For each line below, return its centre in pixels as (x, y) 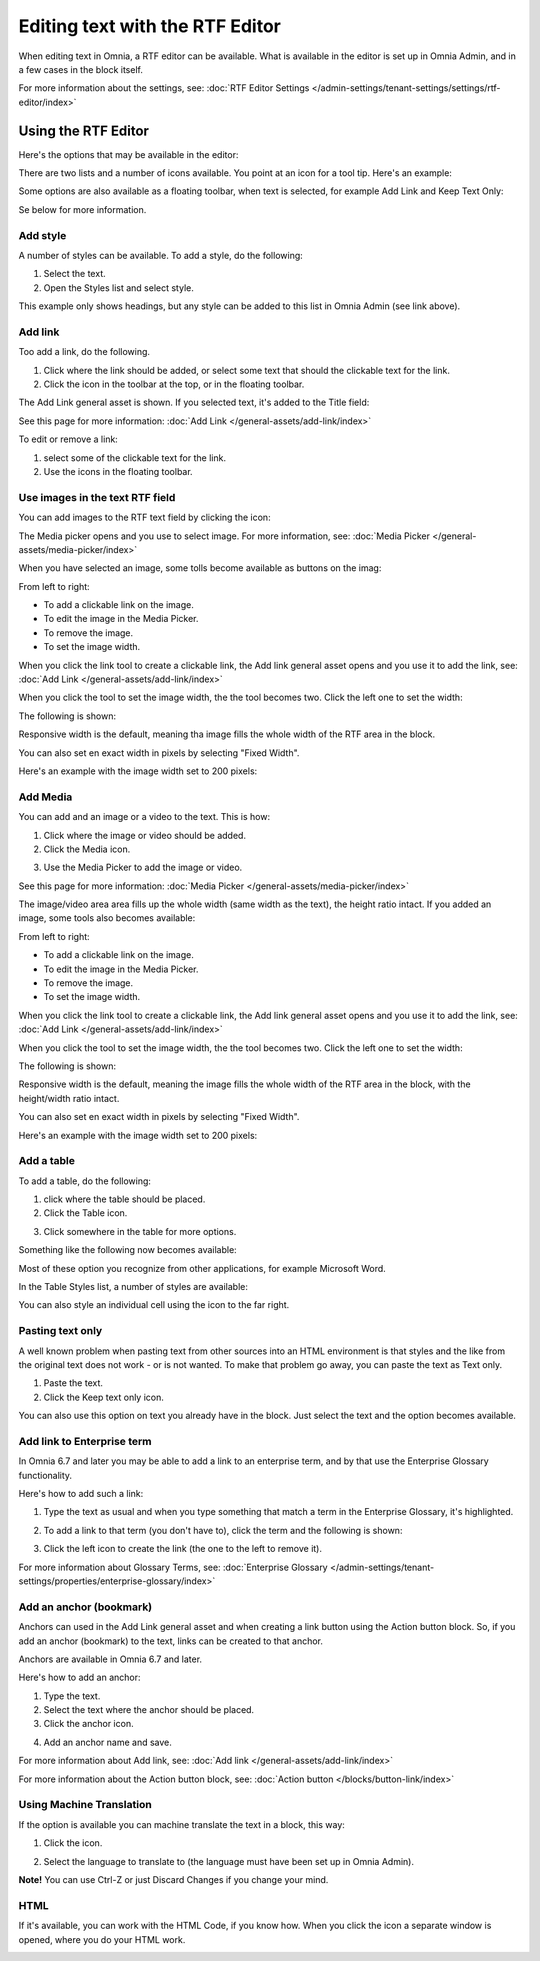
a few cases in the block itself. (81, 69)
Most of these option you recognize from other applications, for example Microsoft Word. (202, 1268)
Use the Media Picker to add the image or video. (143, 867)
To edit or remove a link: (68, 439)
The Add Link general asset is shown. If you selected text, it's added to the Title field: (194, 402)
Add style (42, 235)
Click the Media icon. (87, 849)
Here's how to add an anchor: (79, 1677)
